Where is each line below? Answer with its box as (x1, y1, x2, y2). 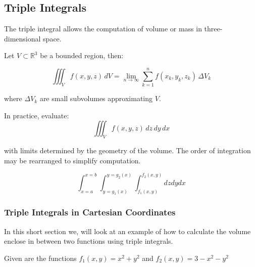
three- (204, 23, 223, 34)
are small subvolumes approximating (39, 93, 153, 104)
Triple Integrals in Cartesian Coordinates (4, 206, 176, 218)
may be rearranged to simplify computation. (4, 155, 141, 165)
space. (43, 33, 62, 43)
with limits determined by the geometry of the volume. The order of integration (4, 145, 251, 156)
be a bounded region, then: (40, 50, 124, 61)
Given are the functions (4, 252, 77, 263)
